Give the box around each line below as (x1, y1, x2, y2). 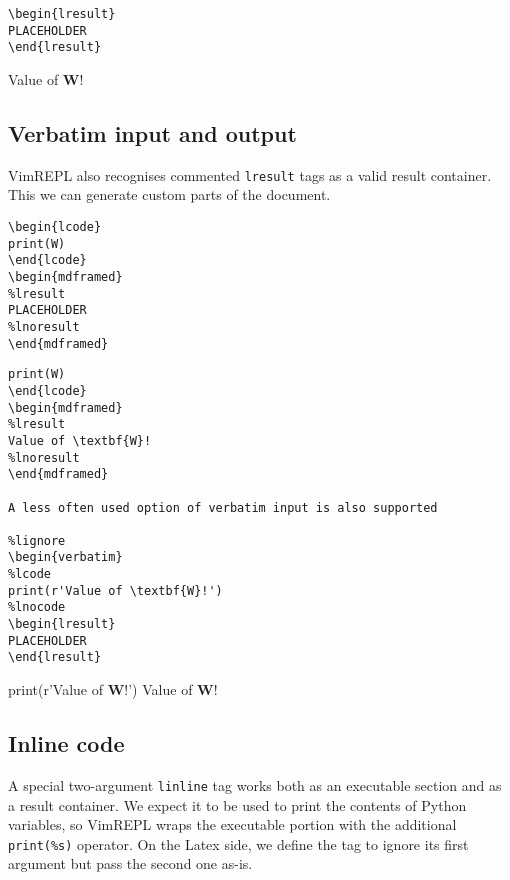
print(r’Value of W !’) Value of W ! (8, 679, 218, 700)
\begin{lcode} (8, 220, 102, 235)
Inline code (8, 728, 125, 759)
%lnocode (8, 600, 66, 615)
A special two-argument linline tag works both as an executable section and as (8, 774, 502, 795)
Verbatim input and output (8, 117, 297, 148)
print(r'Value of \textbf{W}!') (8, 583, 223, 598)
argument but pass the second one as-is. (8, 853, 253, 874)
